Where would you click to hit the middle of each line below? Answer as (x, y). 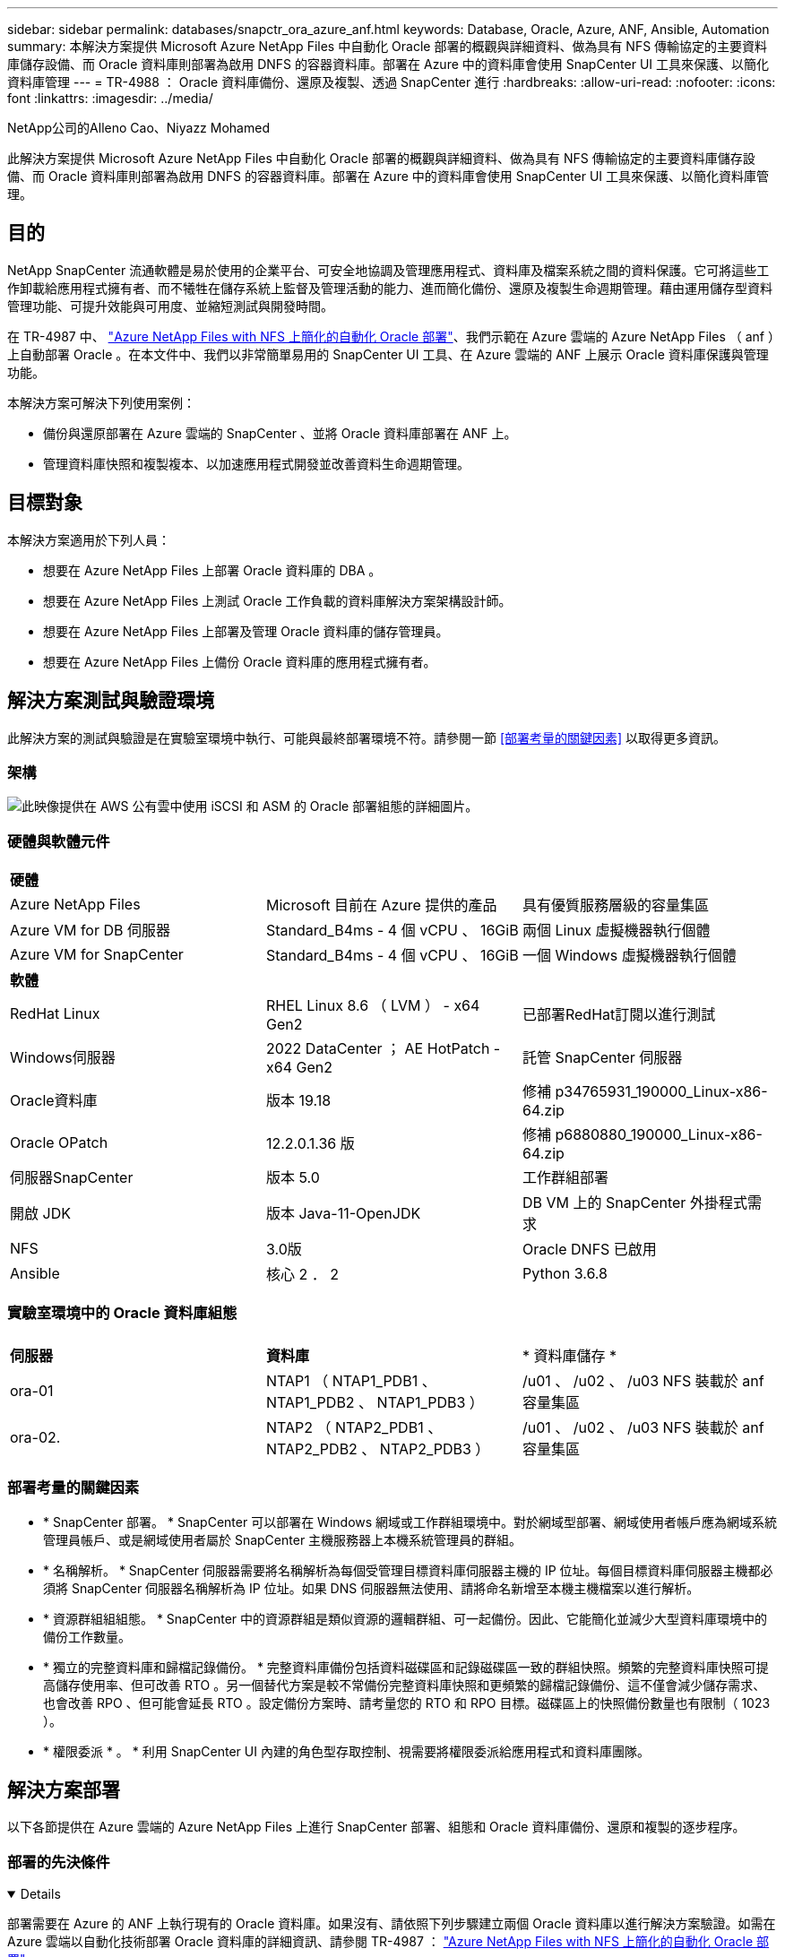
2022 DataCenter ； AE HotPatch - (383, 1049)
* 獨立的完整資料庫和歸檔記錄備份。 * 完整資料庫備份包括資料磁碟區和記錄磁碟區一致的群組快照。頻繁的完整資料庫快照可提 (406, 1667)
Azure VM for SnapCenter (97, 955)
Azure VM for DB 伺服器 (91, 931)
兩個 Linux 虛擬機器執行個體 (616, 931)
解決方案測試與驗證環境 (111, 701)
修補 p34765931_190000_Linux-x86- (645, 1092)
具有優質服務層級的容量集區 (615, 905)
